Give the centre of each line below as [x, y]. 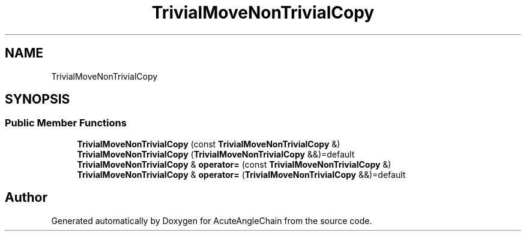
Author [26, 198]
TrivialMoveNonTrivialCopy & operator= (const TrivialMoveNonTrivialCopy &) [234, 164]
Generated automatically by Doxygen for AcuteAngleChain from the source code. [212, 220]
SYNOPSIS [38, 99]
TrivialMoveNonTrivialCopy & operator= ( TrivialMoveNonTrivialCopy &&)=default [241, 174]
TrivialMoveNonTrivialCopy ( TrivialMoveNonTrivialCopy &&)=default [216, 154]
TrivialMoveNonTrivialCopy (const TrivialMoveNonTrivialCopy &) [209, 144]
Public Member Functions [66, 123]
